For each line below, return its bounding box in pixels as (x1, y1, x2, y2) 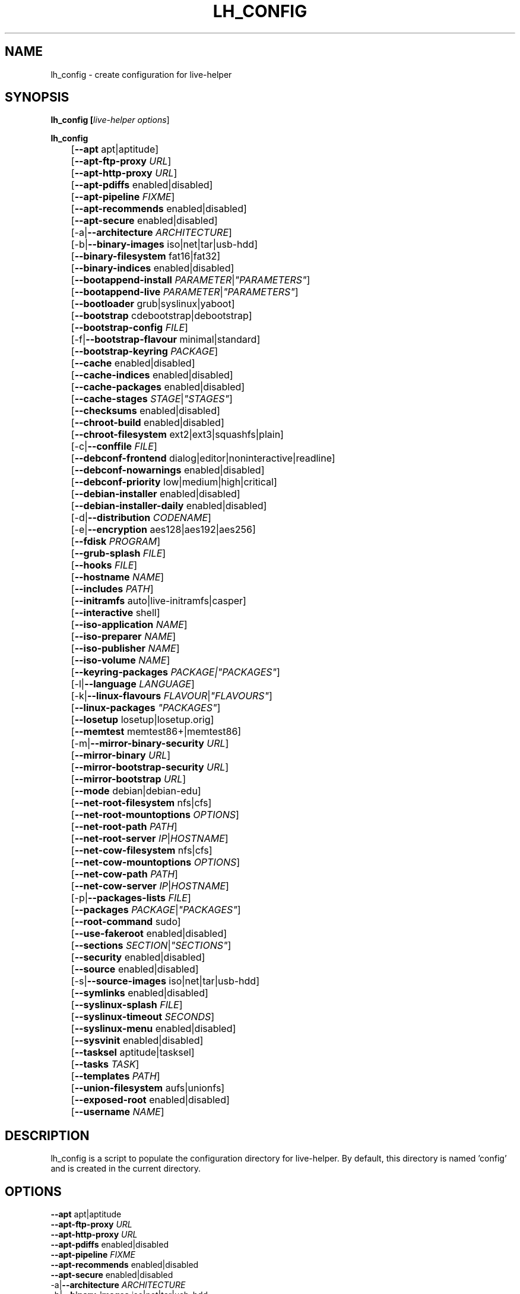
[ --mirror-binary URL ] (71, 749, 171, 762)
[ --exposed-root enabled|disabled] (71, 1094, 230, 1106)
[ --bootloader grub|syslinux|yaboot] (71, 298, 235, 310)
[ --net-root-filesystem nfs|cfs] (71, 797, 212, 809)
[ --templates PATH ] (71, 1070, 160, 1082)
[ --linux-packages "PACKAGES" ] (71, 702, 221, 714)
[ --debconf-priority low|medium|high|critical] (71, 476, 277, 488)
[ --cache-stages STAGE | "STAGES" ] (71, 393, 233, 405)
